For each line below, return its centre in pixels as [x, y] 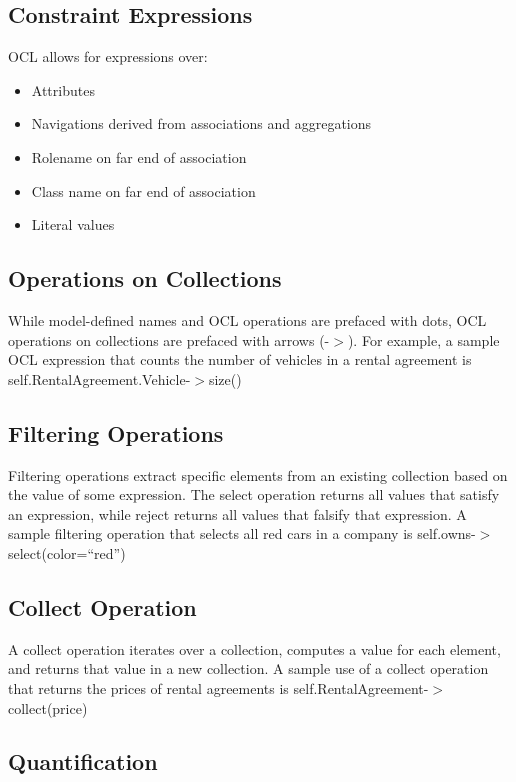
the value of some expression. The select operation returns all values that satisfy [254, 494]
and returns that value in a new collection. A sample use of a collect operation [248, 668]
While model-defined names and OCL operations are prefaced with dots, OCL [247, 319]
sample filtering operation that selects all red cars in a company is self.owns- [242, 533]
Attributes [63, 89]
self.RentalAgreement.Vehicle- [99, 378]
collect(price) [48, 707]
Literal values [73, 224]
